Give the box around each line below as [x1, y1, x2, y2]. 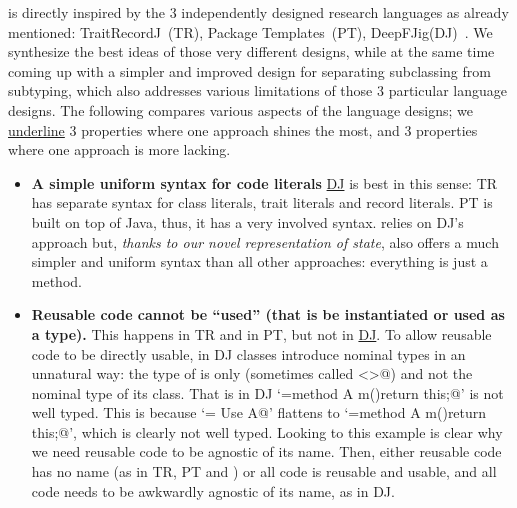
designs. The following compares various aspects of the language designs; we [8, 99, 473, 120]
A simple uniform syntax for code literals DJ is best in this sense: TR [31, 172, 498, 193]
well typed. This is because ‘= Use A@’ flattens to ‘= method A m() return [31, 402, 487, 423]
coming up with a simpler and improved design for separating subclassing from [8, 60, 491, 81]
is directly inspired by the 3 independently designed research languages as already [8, 2, 509, 22]
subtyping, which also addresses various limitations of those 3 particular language [8, 80, 507, 101]
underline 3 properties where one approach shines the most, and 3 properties [8, 119, 478, 140]
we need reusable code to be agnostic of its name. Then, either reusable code [31, 441, 502, 462]
